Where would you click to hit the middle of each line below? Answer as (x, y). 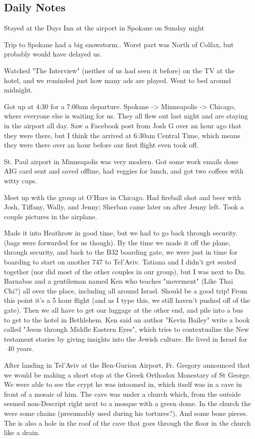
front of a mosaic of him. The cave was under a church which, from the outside (122, 394)
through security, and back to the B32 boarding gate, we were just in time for (121, 252)
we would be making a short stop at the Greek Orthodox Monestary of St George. (127, 374)
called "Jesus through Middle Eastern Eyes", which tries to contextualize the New (127, 329)
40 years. (20, 348)
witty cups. (21, 180)
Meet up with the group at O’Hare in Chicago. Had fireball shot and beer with (123, 197)
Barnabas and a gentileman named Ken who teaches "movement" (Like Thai (119, 281)
